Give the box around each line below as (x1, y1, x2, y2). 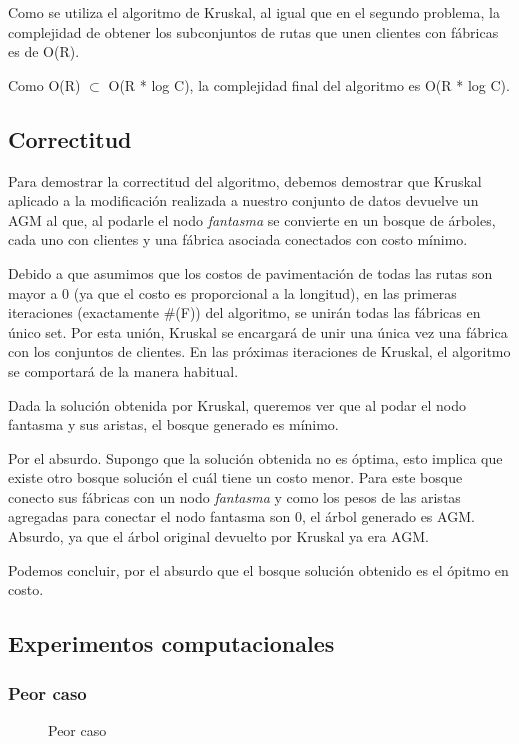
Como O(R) (8, 74, 81, 95)
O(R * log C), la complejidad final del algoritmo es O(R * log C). (108, 74, 510, 95)
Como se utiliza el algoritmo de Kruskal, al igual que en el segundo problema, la (8, 2, 500, 22)
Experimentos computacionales (8, 628, 335, 659)
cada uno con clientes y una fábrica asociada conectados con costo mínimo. (8, 229, 468, 250)
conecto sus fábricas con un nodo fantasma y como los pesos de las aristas (8, 486, 461, 507)
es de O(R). (8, 41, 80, 62)
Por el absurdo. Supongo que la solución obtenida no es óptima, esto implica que (8, 447, 503, 468)
